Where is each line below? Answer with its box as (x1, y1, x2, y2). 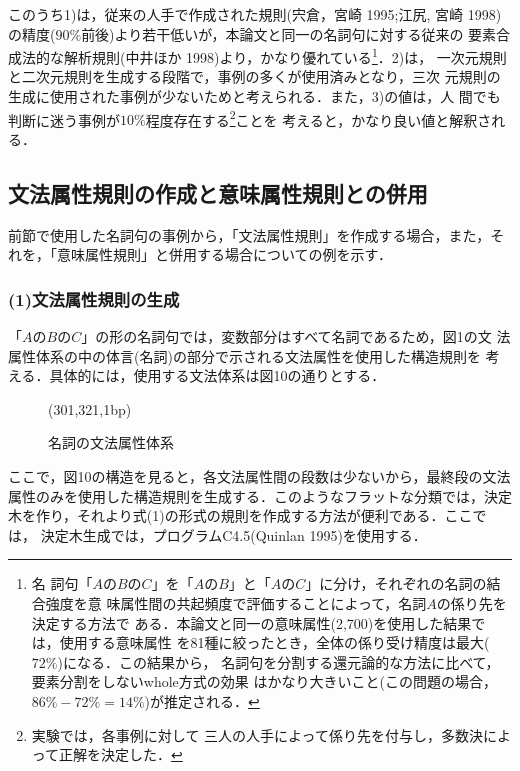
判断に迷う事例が (8, 109, 120, 130)
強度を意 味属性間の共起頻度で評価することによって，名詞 (45, 593, 427, 614)
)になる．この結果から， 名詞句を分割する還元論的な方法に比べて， (57, 651, 500, 672)
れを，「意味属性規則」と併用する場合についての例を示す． (8, 244, 393, 265)
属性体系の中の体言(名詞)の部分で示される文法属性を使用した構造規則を (8, 345, 481, 366)
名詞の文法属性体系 (48, 432, 174, 453)
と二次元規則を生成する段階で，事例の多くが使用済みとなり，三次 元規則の (8, 66, 501, 87)
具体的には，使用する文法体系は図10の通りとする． (49, 365, 386, 386)
